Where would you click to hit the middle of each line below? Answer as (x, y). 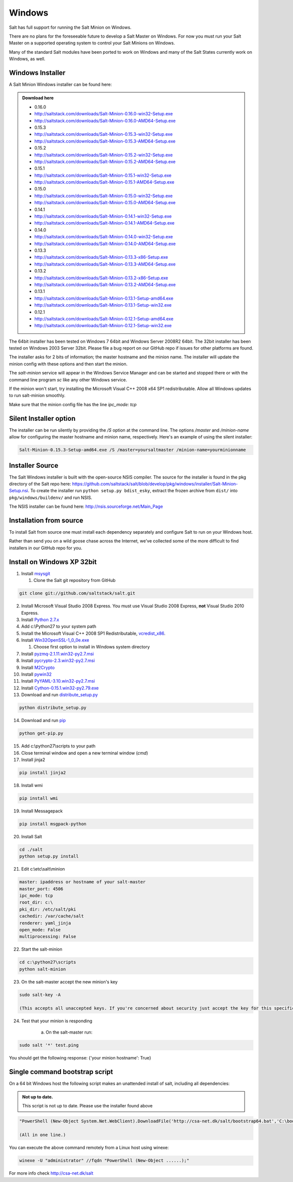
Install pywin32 (37, 674)
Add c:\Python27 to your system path (59, 626)
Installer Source (34, 466)
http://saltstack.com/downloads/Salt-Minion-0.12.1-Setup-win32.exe (103, 326)
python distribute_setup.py (53, 708)
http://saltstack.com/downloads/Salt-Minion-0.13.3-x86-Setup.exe (101, 257)
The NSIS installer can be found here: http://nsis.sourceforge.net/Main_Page (86, 507)
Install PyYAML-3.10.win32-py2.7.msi (58, 681)
